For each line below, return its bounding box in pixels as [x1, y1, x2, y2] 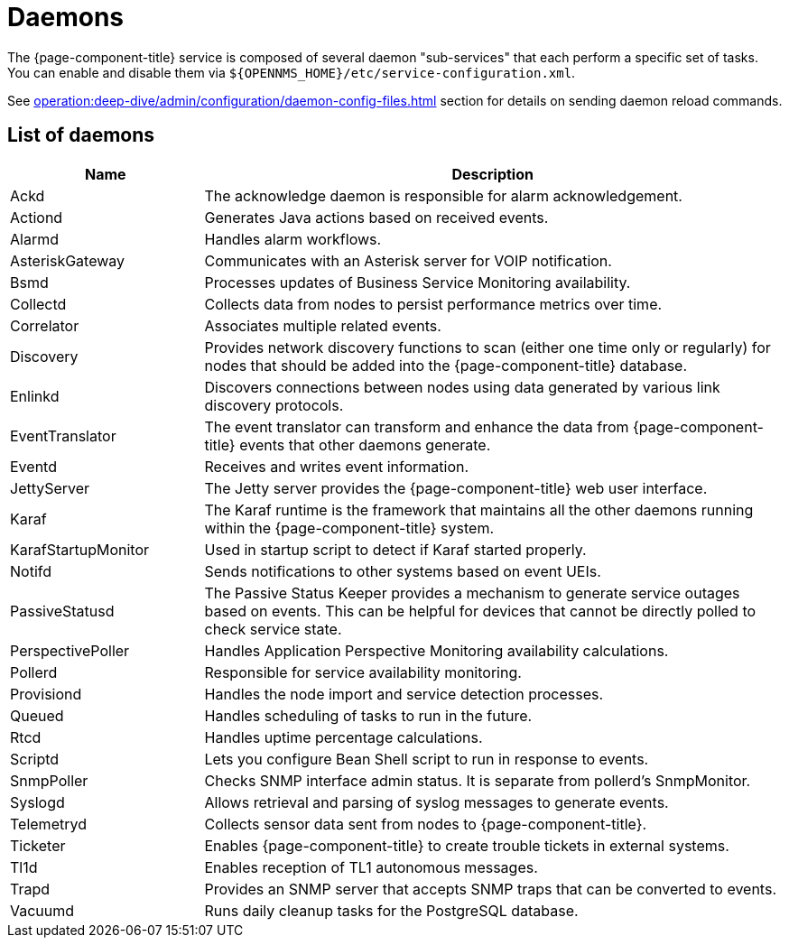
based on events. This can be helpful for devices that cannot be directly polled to [204, 601, 757, 620]
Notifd [10, 561, 52, 580]
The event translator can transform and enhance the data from [204, 417, 629, 436]
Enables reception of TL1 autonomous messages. [204, 857, 538, 876]
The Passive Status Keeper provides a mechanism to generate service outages [204, 583, 740, 602]
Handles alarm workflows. [204, 229, 382, 248]
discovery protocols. [204, 395, 344, 414]
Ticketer [10, 836, 66, 855]
